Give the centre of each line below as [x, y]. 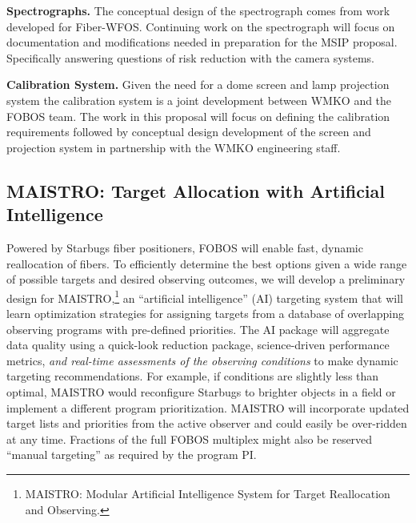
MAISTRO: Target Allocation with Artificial [196, 190]
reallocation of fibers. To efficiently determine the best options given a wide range [207, 263]
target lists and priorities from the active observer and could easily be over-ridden [207, 423]
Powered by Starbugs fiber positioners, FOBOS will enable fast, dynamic [185, 247]
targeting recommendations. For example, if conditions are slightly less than [193, 376]
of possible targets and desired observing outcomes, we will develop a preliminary [206, 279]
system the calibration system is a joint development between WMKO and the [199, 100]
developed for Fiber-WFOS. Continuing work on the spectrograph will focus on [201, 26]
